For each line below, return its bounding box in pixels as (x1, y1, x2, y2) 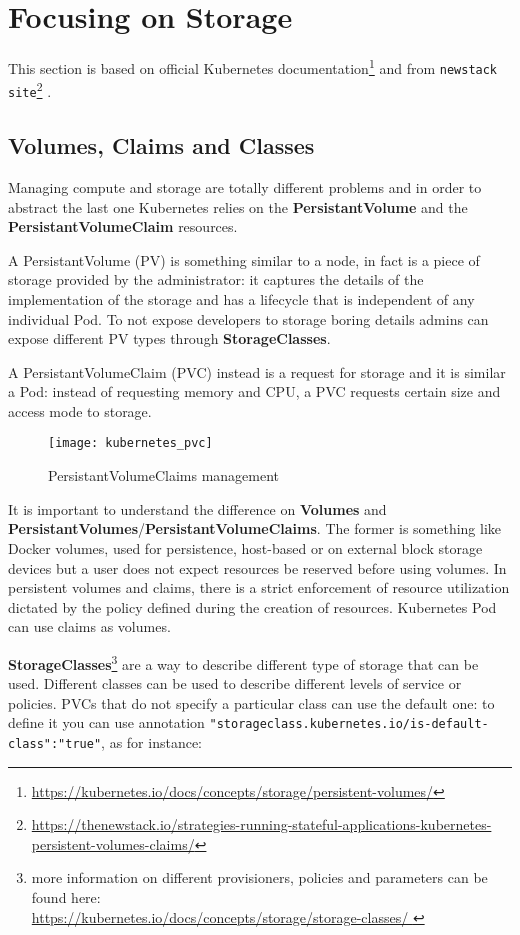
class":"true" (8, 736, 102, 751)
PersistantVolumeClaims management (48, 465, 280, 486)
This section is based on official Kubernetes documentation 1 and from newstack (8, 55, 498, 78)
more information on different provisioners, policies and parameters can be (31, 867, 488, 888)
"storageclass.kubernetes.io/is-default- (209, 717, 489, 732)
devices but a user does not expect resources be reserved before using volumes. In (8, 557, 507, 578)
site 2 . (8, 78, 52, 102)
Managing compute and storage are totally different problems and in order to (8, 176, 482, 197)
